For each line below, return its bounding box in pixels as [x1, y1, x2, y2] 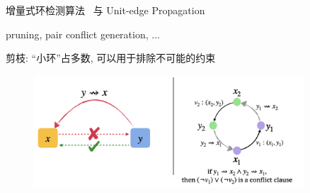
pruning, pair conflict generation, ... [6, 26, 160, 41]
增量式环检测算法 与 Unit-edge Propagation [6, 3, 205, 17]
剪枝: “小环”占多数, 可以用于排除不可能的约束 [6, 50, 216, 65]
